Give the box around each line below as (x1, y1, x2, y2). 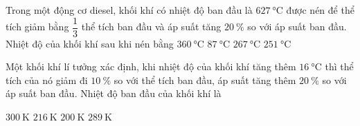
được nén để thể (286, 3, 354, 17)
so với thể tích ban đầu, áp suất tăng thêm (114, 72, 296, 87)
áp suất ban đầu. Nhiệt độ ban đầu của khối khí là (6, 86, 222, 101)
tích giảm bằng (6, 19, 69, 34)
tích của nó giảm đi (6, 72, 88, 87)
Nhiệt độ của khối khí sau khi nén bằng (6, 36, 174, 50)
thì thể (325, 59, 354, 74)
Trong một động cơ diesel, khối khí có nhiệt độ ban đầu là (6, 3, 253, 17)
